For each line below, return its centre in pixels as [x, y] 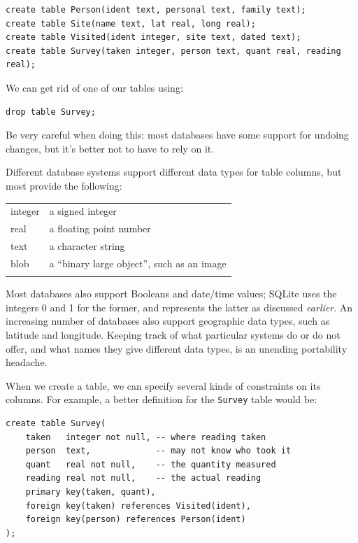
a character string [87, 245]
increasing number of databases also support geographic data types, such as [168, 321]
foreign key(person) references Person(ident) [136, 520]
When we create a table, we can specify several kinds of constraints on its [163, 385]
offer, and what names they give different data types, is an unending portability [177, 348]
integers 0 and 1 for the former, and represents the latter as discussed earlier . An [179, 307]
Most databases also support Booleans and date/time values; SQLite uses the [171, 294]
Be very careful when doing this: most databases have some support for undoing [177, 135]
